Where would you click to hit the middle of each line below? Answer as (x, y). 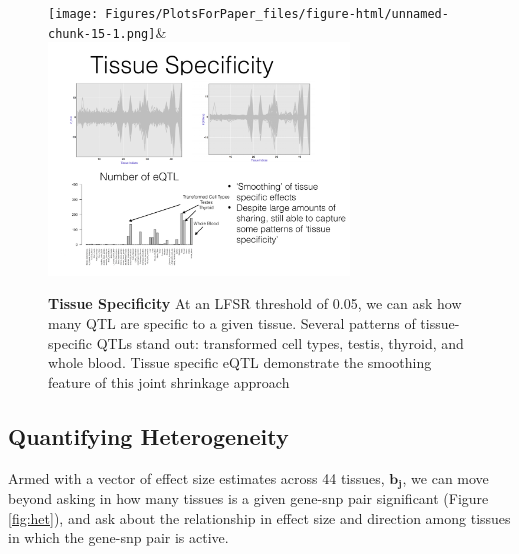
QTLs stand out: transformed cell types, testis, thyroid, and (280, 342)
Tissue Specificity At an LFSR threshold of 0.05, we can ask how (255, 303)
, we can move (445, 477)
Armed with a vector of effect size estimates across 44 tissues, (196, 477)
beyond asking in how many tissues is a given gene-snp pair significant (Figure (248, 498)
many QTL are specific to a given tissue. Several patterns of (232, 323)
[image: (73, 14)
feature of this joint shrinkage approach (169, 381)
